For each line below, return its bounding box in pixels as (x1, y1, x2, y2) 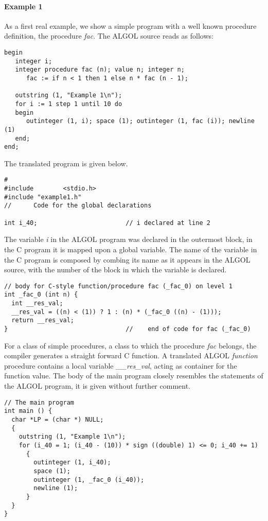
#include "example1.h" (4, 193, 82, 201)
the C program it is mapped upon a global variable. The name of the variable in (4, 244, 257, 254)
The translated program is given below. (4, 158, 128, 168)
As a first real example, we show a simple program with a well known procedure (4, 20, 257, 31)
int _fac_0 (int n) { (4, 291, 78, 299)
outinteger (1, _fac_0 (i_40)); (33, 476, 145, 483)
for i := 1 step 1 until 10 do (15, 100, 122, 108)
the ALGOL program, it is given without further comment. (4, 380, 191, 391)
